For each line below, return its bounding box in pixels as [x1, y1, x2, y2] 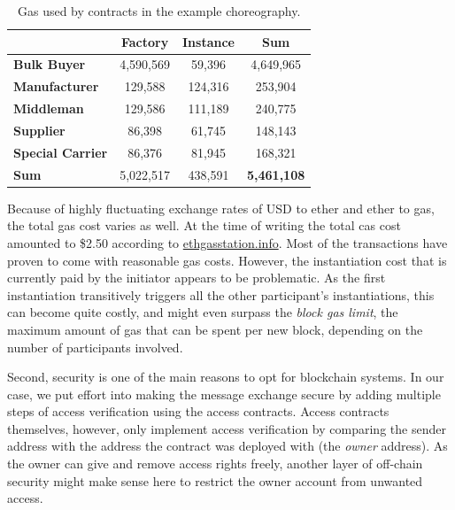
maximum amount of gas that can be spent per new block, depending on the [7, 320, 423, 338]
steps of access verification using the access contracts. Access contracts [7, 402, 389, 421]
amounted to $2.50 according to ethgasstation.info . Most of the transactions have [7, 233, 448, 251]
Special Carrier [13, 143, 108, 161]
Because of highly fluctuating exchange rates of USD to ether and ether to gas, [7, 198, 435, 217]
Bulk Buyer [13, 55, 86, 73]
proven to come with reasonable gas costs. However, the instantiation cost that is [7, 251, 447, 269]
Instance [182, 32, 235, 50]
